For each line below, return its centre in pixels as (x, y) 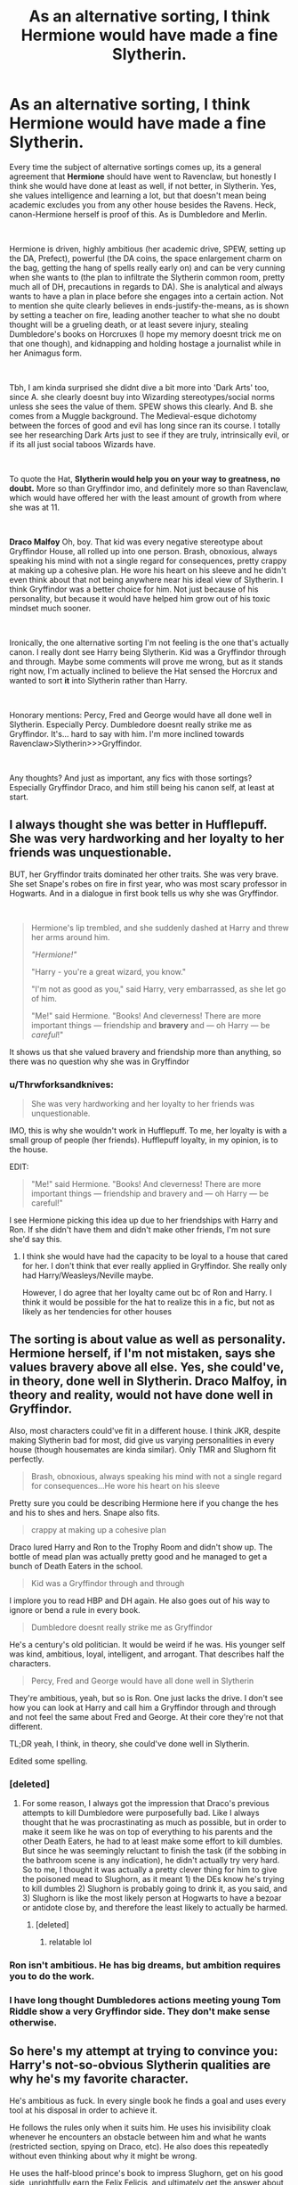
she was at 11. (35, 507)
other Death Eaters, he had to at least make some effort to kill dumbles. (152, 1841)
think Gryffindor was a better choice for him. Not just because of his (134, 589)
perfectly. (27, 1459)
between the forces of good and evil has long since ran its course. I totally (145, 425)
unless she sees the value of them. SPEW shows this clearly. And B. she (141, 406)
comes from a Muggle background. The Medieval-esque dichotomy (133, 415)
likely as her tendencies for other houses (97, 1312)
